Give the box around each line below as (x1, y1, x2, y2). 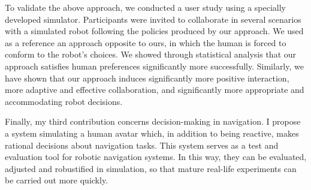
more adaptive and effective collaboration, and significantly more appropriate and (5, 83, 304, 96)
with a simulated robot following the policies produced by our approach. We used (5, 25, 304, 37)
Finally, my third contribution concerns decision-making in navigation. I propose (5, 115, 301, 128)
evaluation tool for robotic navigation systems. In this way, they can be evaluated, (5, 150, 307, 163)
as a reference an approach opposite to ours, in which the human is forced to (5, 36, 286, 49)
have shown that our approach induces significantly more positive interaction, (5, 71, 289, 84)
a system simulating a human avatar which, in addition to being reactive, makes (5, 126, 299, 139)
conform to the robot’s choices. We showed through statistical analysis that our (5, 48, 297, 61)
